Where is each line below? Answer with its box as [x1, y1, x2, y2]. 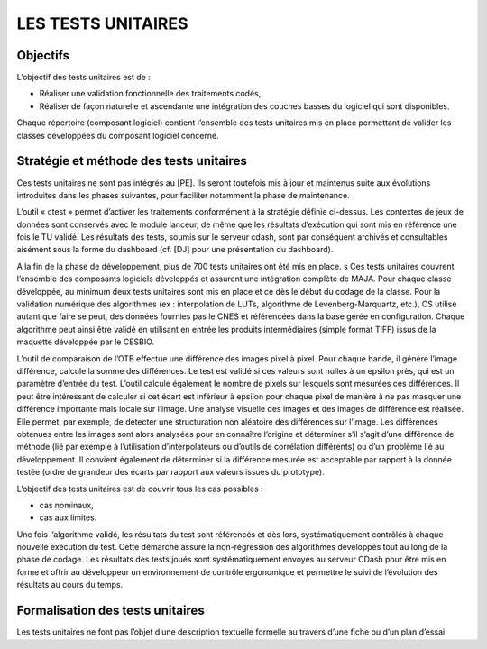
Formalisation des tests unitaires [16, 603, 205, 618]
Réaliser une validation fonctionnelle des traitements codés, [39, 88, 262, 99]
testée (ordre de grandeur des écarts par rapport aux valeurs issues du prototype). [16, 467, 325, 478]
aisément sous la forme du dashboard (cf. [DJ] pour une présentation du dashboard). [16, 244, 334, 255]
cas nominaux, [39, 499, 94, 510]
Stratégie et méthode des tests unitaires [16, 153, 247, 169]
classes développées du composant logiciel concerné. [16, 130, 220, 141]
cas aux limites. [39, 512, 97, 523]
